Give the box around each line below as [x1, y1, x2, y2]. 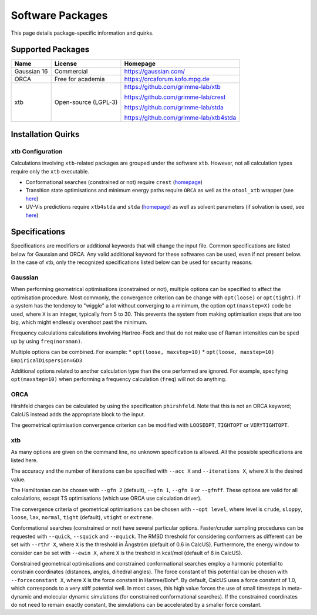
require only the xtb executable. [11, 168, 89, 175]
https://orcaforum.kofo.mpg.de [124, 75, 210, 83]
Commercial [54, 68, 88, 76]
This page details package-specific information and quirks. [11, 29, 154, 36]
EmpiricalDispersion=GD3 [11, 357, 82, 364]
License [54, 59, 77, 68]
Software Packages [11, 9, 108, 22]
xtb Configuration [11, 147, 63, 155]
